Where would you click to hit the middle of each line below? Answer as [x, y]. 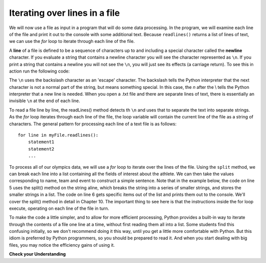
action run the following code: [39, 71]
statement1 [41, 142]
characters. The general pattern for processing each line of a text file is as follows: [93, 124]
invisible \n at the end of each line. [45, 101]
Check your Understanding [37, 254]
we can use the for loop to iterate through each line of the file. [72, 41]
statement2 [41, 149]
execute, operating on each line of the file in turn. [59, 208]
